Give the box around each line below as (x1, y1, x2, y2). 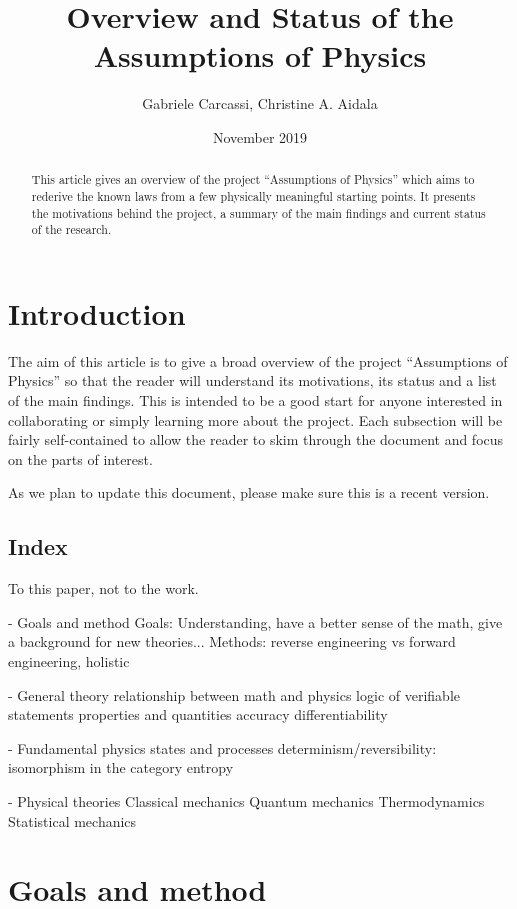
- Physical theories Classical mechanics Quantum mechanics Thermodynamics (8, 790, 485, 811)
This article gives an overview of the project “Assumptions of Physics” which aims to (31, 171, 475, 188)
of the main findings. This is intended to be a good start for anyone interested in (8, 390, 503, 411)
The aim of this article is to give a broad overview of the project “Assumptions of (8, 350, 508, 371)
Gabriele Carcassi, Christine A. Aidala (142, 93, 378, 114)
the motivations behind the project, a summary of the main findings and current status (31, 204, 486, 221)
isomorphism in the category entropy (8, 757, 234, 778)
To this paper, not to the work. (8, 578, 199, 599)
